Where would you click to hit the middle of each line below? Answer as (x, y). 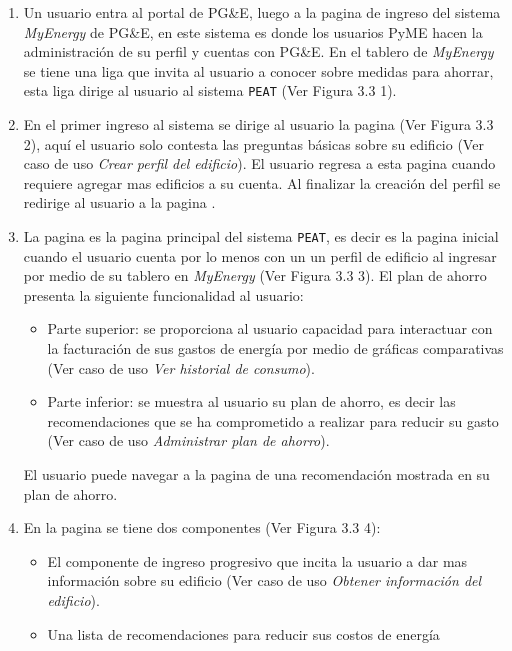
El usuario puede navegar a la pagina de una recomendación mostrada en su (256, 474)
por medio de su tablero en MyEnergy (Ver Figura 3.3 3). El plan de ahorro (255, 275)
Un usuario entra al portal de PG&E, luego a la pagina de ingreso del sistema (262, 12)
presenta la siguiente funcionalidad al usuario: (163, 294)
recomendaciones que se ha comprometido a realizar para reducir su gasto (273, 420)
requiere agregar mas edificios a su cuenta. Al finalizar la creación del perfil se (262, 182)
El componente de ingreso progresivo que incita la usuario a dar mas (257, 560)
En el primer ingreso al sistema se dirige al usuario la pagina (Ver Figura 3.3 (258, 124)
